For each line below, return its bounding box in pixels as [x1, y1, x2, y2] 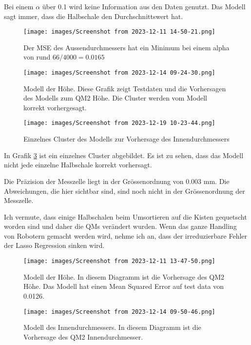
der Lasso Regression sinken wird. [4, 240, 105, 250]
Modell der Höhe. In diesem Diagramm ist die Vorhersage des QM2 [23, 271, 225, 282]
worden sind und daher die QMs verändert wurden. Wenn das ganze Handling [4, 221, 237, 231]
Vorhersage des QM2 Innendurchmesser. [23, 331, 143, 342]
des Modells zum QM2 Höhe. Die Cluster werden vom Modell [23, 93, 207, 103]
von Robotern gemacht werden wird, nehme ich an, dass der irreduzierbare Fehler [4, 230, 248, 241]
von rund [23, 52, 51, 62]
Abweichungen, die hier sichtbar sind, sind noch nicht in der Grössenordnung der [4, 185, 245, 196]
